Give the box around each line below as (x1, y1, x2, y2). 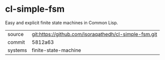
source (7, 30, 24, 37)
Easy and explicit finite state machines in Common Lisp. (5, 20, 118, 26)
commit (7, 38, 25, 45)
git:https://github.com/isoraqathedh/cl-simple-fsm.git (32, 30, 158, 37)
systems (7, 47, 27, 54)
